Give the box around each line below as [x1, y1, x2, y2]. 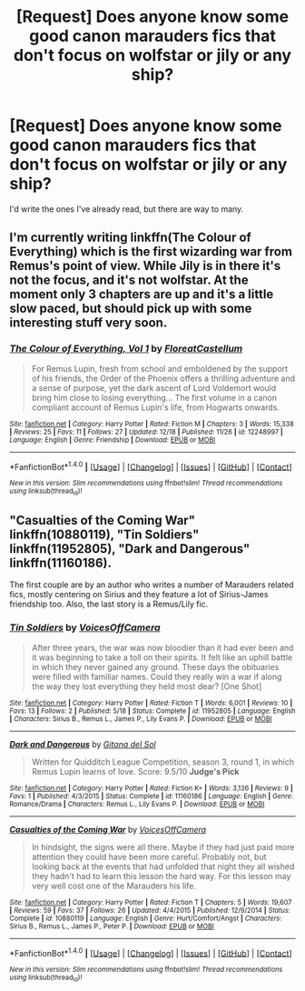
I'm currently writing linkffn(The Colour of [9, 230, 251, 245]
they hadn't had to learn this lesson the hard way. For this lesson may [31, 870, 291, 881]
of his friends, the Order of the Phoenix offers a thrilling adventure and [31, 373, 295, 384]
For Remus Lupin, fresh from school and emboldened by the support [31, 363, 289, 374]
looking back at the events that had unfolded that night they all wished [31, 861, 295, 872]
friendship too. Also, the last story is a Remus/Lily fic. [9, 598, 209, 610]
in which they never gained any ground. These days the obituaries [31, 661, 280, 672]
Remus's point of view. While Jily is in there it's [9, 258, 281, 274]
